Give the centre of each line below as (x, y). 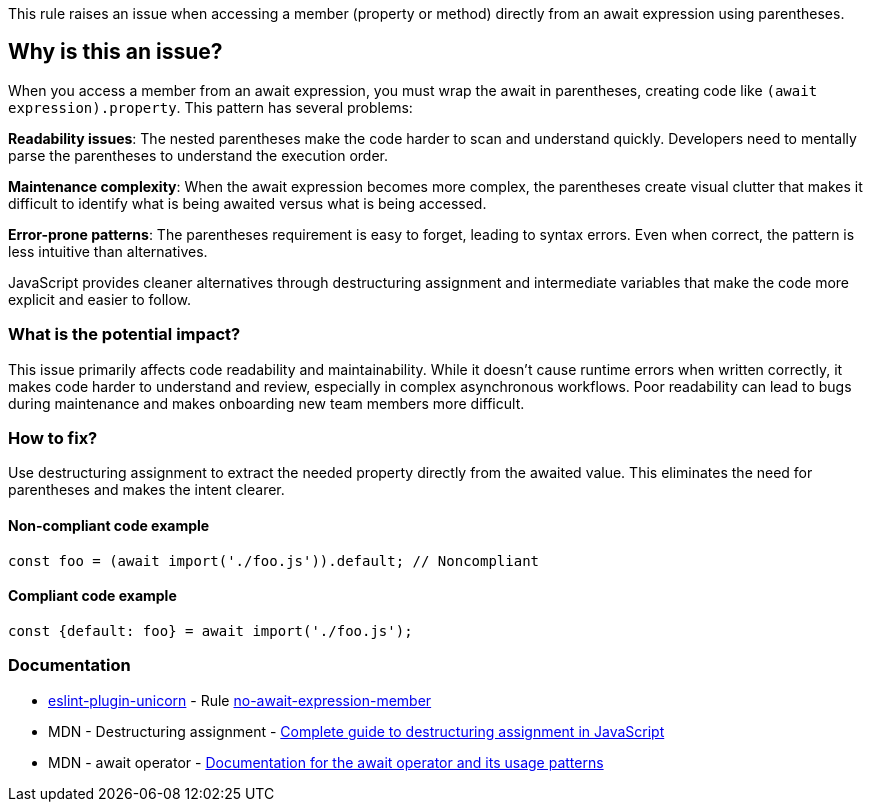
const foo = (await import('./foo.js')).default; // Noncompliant (274, 560)
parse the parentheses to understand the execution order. (198, 155)
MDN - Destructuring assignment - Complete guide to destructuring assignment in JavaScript (356, 731)
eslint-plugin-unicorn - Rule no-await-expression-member (240, 700)
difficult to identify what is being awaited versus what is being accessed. (247, 203)
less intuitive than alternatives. (108, 251)
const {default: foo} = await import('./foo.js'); (210, 630)
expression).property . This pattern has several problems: (210, 107)
